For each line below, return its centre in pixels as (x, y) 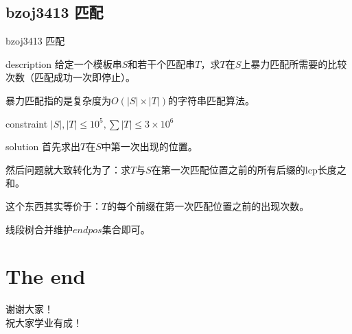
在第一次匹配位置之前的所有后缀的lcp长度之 (249, 169)
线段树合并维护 (39, 229)
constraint (27, 123)
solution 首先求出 (43, 146)
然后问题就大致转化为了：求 (68, 169)
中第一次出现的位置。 (149, 146)
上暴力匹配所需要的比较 (294, 63)
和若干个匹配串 (162, 63)
